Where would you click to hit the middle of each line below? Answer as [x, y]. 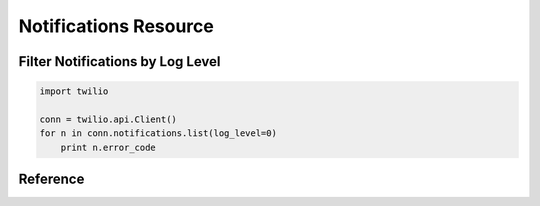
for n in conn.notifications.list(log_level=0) [158, 133]
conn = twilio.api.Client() [108, 119]
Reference [51, 179]
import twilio [74, 91]
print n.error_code [108, 147]
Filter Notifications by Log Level [119, 61]
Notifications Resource [116, 26]
